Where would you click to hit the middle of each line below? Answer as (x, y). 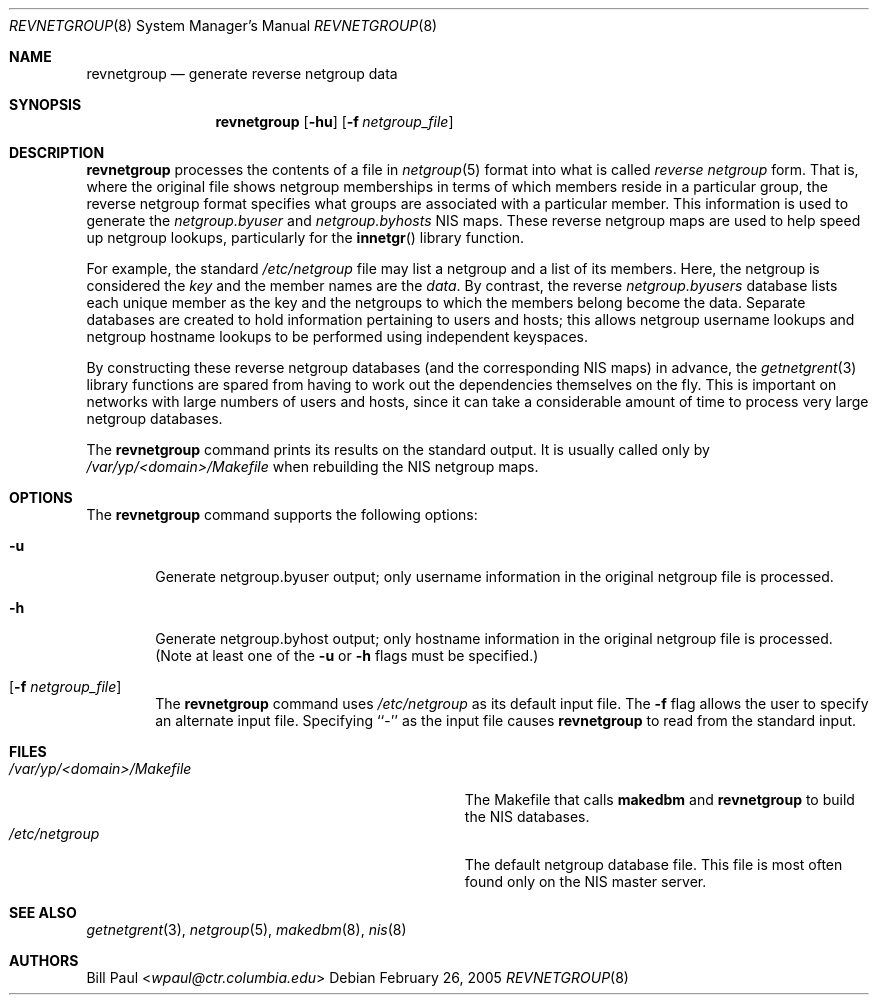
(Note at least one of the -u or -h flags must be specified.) (347, 655)
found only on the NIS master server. (585, 881)
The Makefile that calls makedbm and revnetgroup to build (659, 799)
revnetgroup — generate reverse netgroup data (242, 73)
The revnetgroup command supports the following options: (282, 514)
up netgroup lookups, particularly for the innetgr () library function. (305, 237)
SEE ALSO (43, 912)
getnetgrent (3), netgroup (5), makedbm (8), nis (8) (246, 929)
